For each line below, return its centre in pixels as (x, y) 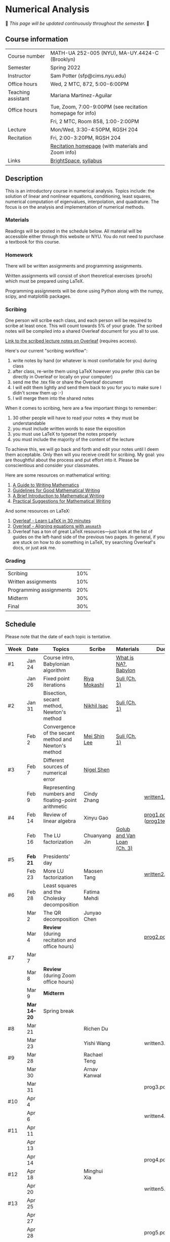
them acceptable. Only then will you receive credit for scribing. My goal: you (85, 455)
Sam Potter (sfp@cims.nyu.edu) (88, 75)
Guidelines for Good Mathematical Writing (56, 490)
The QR (52, 913)
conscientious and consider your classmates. (52, 465)
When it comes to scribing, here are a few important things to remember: (81, 408)
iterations (54, 685)
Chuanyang (97, 835)
